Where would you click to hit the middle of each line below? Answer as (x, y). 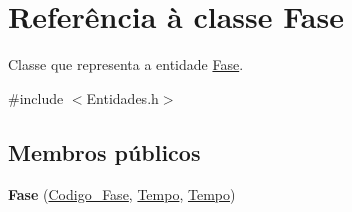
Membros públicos (104, 151)
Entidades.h (122, 97)
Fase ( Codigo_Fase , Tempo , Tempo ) (122, 193)
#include (36, 97)
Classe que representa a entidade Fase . (126, 64)
